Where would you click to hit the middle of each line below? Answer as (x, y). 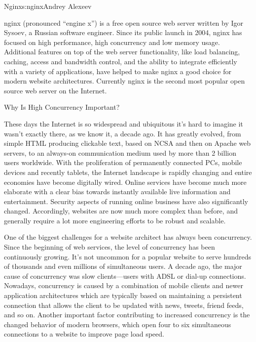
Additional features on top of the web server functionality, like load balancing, (122, 52)
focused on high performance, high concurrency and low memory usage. (112, 42)
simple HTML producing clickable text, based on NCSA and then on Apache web (128, 143)
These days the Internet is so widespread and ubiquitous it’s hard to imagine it (124, 123)
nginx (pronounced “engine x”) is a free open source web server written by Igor (124, 22)
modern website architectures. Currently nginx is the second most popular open (125, 81)
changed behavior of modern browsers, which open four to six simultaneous (118, 324)
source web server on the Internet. (55, 90)
